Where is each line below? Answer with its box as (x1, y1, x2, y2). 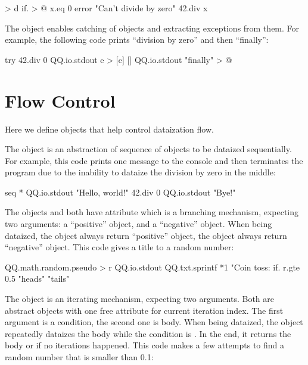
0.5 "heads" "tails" (5, 272, 70, 285)
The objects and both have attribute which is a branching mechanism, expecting (5, 206, 299, 218)
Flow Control (5, 88, 116, 112)
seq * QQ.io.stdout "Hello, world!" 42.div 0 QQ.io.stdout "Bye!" (5, 185, 236, 198)
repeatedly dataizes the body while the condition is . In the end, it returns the (5, 327, 291, 339)
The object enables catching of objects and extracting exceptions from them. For (5, 21, 300, 34)
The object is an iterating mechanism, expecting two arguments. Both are (5, 292, 275, 305)
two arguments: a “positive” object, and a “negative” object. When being (5, 218, 272, 230)
